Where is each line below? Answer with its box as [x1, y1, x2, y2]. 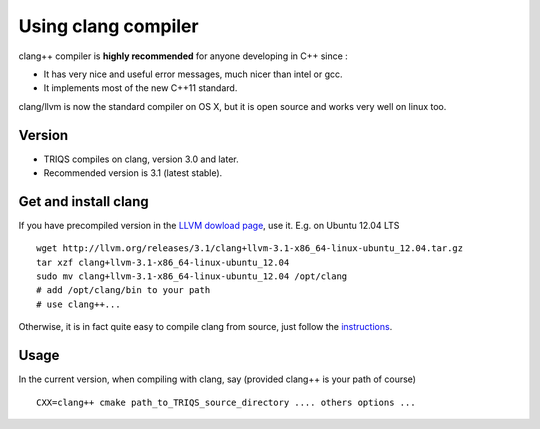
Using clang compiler [18, 15, 199, 37]
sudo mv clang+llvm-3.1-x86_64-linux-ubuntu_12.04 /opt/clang [36, 271, 348, 282]
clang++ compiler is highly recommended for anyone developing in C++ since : [18, 50, 349, 62]
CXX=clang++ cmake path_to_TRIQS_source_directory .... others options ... [36, 396, 416, 408]
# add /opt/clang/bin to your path [36, 285, 211, 296]
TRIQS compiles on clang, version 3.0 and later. [43, 153, 239, 165]
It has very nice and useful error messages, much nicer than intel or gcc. [43, 68, 344, 80]
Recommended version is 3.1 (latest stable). [43, 167, 223, 179]
